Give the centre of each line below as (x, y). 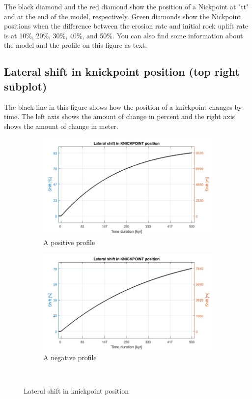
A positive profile (69, 242)
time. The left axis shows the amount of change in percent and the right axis (120, 116)
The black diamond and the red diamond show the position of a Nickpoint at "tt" (126, 6)
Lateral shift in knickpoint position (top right (122, 72)
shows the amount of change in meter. (61, 126)
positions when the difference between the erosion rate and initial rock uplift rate (126, 26)
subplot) (26, 86)
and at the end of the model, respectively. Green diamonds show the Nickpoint (123, 16)
